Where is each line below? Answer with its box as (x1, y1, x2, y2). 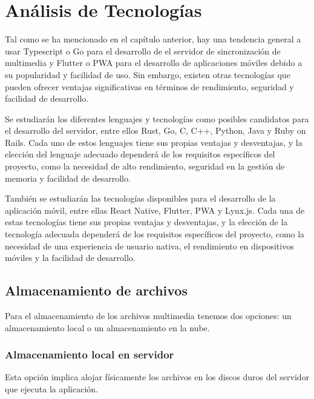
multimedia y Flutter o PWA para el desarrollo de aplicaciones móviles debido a (5, 56, 303, 69)
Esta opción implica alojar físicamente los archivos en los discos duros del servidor (5, 371, 310, 383)
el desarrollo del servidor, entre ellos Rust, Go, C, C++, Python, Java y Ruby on (5, 124, 306, 137)
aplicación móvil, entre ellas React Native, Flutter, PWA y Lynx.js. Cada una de (5, 203, 305, 216)
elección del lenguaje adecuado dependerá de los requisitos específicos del (5, 148, 275, 160)
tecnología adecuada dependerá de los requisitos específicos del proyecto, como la (5, 228, 305, 240)
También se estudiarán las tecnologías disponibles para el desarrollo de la (5, 192, 276, 205)
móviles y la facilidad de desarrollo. (5, 251, 136, 264)
